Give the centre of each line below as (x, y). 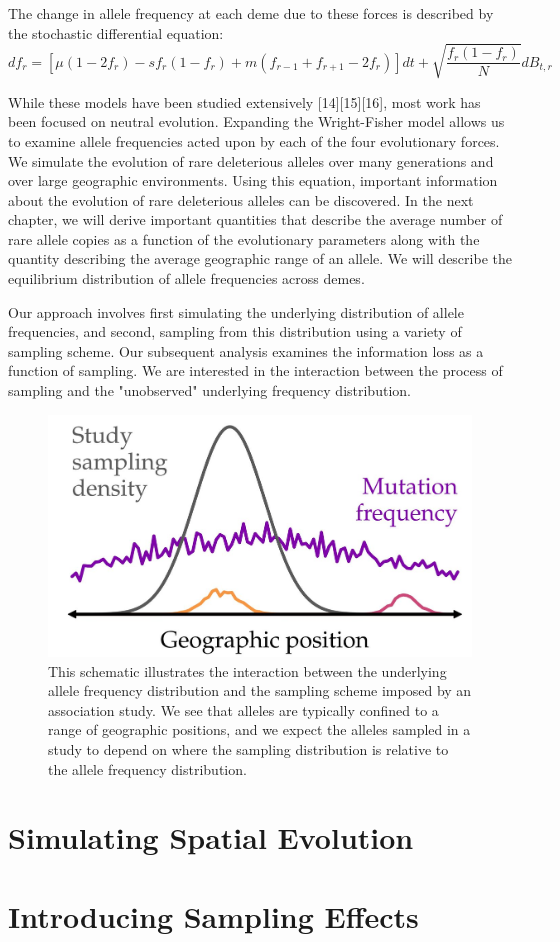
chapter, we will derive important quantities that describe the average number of (255, 219)
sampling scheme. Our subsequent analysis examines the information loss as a (246, 350)
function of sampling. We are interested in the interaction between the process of (255, 370)
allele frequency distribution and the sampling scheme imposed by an (260, 690)
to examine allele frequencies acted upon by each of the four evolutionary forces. (254, 140)
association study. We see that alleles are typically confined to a (243, 709)
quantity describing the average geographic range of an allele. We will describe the (260, 258)
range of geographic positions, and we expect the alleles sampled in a (259, 729)
